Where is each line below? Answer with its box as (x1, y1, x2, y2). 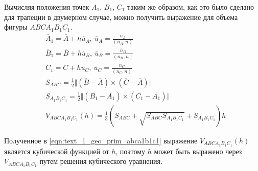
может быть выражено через (154, 145, 242, 156)
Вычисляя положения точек (4, 2, 89, 12)
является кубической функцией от (4, 145, 109, 156)
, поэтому (115, 145, 146, 156)
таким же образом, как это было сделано (127, 2, 254, 12)
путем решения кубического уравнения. (39, 156, 162, 166)
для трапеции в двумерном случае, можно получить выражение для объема (4, 11, 238, 22)
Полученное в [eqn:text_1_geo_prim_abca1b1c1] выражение (4, 135, 198, 145)
